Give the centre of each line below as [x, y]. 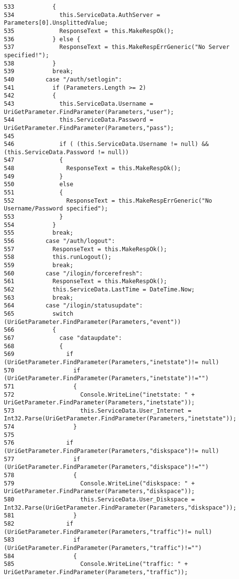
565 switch [39, 314]
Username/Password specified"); [56, 209]
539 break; [39, 72]
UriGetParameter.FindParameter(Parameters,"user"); [89, 112]
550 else [39, 185]
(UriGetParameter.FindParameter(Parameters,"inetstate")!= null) [112, 362]
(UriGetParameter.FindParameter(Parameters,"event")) [93, 322]
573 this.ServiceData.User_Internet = [98, 410]
